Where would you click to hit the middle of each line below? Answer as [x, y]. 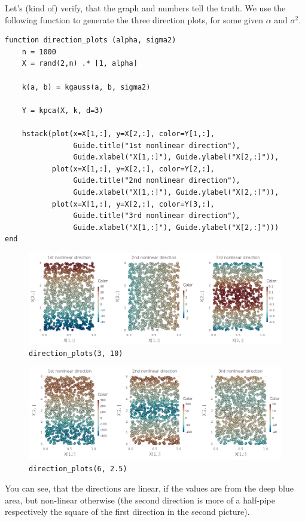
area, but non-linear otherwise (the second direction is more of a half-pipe [140, 500]
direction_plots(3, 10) [76, 354]
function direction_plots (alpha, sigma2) [91, 40]
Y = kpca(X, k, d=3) [62, 110]
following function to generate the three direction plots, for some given [134, 19]
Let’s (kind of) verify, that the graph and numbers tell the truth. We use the [145, 8]
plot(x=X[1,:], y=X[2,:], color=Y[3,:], [133, 204]
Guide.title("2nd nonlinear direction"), [157, 181]
